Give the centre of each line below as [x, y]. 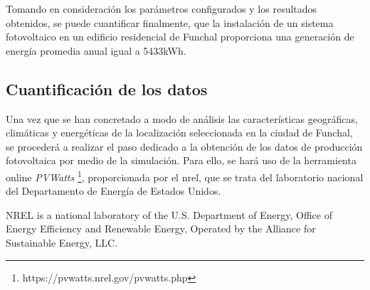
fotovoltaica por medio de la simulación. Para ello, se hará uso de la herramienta [181, 160]
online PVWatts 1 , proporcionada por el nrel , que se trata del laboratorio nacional [185, 176]
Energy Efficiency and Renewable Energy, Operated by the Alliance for [161, 229]
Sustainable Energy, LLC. [62, 242]
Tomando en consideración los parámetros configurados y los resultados [162, 9]
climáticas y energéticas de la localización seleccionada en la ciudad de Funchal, [179, 133]
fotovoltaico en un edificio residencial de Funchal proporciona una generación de [180, 37]
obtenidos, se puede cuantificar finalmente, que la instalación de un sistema [170, 22]
